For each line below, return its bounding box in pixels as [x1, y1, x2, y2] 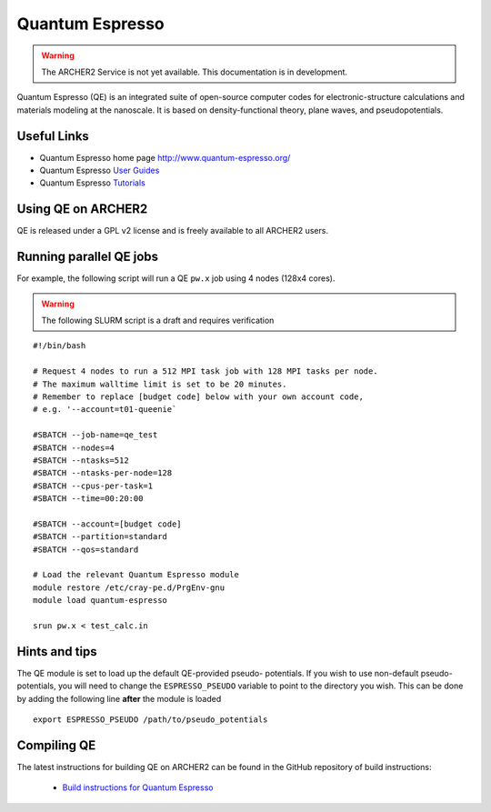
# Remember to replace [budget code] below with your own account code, [33, 391, 364, 402]
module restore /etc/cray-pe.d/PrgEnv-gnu [33, 582, 225, 593]
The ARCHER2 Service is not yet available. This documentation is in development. [41, 66, 348, 77]
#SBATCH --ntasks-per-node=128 [33, 468, 173, 478]
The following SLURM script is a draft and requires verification [41, 315, 275, 326]
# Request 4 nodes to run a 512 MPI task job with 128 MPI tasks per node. [33, 366, 378, 376]
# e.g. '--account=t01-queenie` [33, 405, 177, 415]
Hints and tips [16, 644, 97, 659]
